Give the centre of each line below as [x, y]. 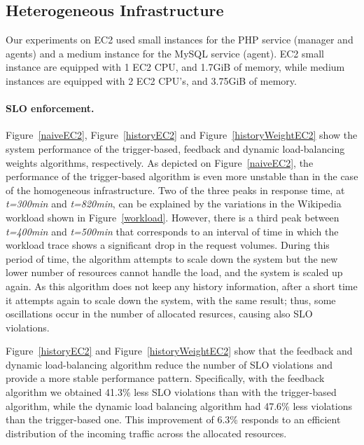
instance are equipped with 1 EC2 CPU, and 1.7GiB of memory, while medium [175, 67]
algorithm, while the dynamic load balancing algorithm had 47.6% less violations [179, 405]
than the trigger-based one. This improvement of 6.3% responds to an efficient [173, 419]
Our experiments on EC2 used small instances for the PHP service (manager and [180, 40]
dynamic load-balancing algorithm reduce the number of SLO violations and [169, 364]
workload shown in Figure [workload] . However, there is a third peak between [173, 217]
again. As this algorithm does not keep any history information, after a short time [182, 286]
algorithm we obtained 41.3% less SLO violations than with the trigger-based [171, 392]
